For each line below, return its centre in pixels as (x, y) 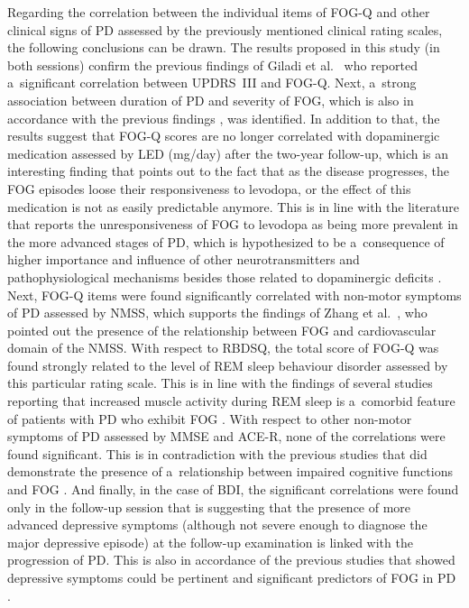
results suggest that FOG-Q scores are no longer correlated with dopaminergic (224, 136)
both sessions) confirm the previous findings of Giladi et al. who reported (212, 64)
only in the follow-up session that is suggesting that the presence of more (209, 507)
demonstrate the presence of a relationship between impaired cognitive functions (230, 471)
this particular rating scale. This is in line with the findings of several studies (220, 383)
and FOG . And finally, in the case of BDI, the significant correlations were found (233, 489)
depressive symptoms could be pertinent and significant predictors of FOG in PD (232, 577)
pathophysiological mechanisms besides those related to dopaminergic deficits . (225, 276)
